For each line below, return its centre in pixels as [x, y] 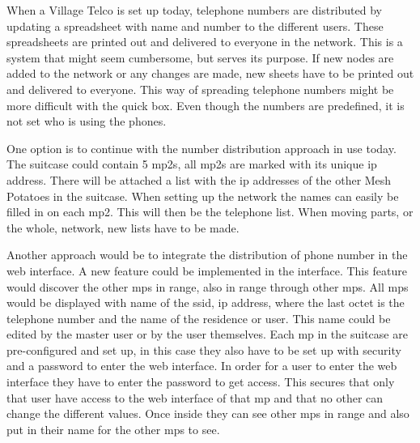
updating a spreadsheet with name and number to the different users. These [195, 26]
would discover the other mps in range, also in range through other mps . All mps [208, 286]
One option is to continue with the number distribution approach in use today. [202, 148]
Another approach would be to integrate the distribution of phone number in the [207, 255]
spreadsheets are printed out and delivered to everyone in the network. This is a [205, 42]
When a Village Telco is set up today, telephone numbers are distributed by [194, 10]
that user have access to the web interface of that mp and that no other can [195, 397]
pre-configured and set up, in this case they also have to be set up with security [204, 349]
